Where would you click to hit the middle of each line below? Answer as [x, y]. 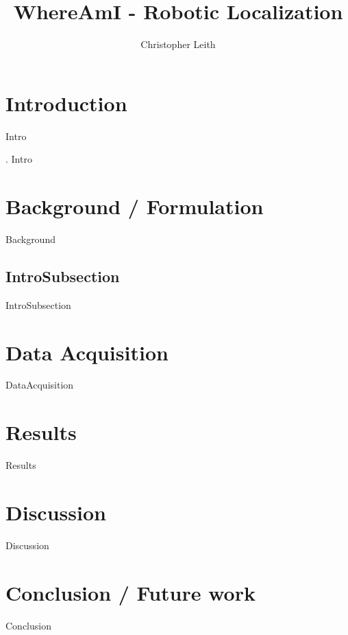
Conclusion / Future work [130, 592]
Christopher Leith [178, 44]
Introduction [66, 103]
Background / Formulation [135, 206]
